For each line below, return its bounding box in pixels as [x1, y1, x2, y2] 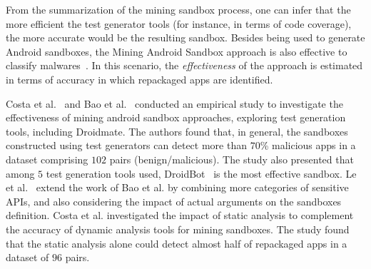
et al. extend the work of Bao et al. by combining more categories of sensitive [6, 180, 349, 195]
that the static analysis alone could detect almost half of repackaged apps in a [6, 235, 347, 250]
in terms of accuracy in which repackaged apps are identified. [6, 71, 273, 86]
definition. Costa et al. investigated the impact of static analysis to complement [6, 208, 354, 223]
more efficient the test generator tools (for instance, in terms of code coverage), [6, 16, 352, 31]
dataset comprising [6, 151, 88, 166]
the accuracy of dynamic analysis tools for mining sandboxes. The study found [6, 221, 350, 236]
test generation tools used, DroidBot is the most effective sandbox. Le [46, 166, 357, 181]
